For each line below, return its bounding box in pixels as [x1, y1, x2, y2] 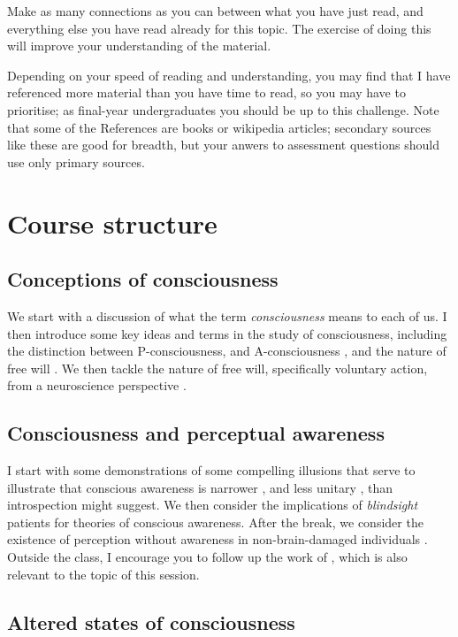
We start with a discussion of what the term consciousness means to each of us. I [7, 306, 447, 325]
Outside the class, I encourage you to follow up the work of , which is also [7, 548, 408, 566]
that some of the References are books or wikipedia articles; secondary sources [7, 118, 431, 136]
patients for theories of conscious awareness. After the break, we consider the [7, 512, 424, 531]
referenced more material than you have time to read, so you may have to [7, 83, 406, 102]
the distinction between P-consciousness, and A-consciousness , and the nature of [7, 342, 447, 360]
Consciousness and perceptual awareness [7, 419, 385, 447]
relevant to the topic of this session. [7, 564, 200, 583]
